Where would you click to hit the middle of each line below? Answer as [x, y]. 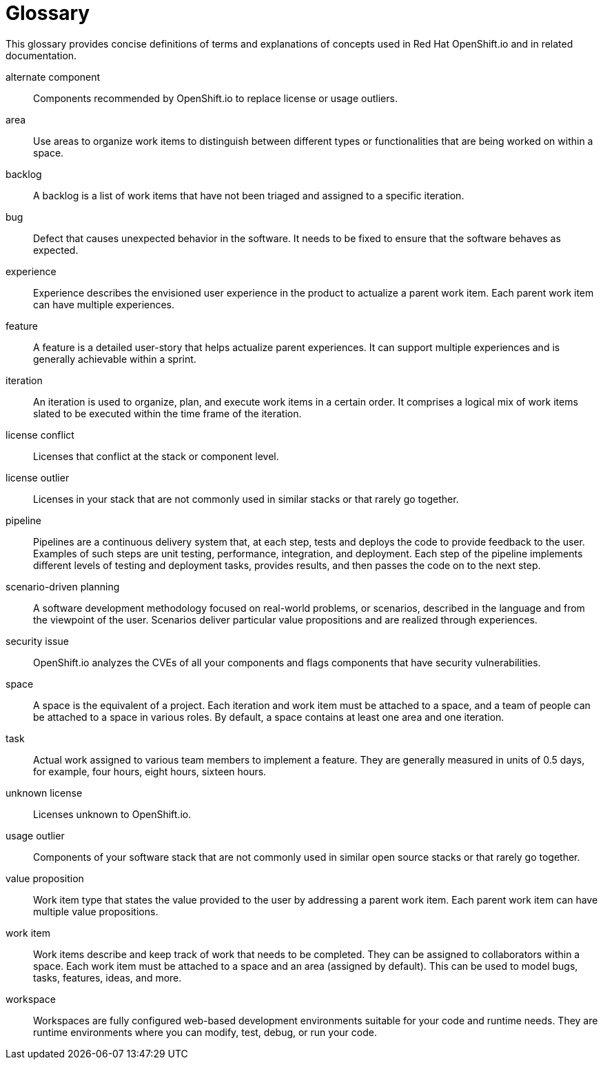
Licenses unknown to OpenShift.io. [112, 814]
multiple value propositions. [96, 911]
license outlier [38, 477]
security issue [37, 641]
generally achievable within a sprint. [115, 359]
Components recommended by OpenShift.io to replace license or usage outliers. [215, 98]
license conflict [40, 435]
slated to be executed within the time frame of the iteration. [167, 413]
